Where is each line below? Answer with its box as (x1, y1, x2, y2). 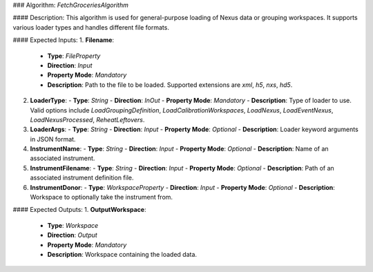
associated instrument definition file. (30, 173, 134, 182)
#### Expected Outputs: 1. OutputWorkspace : (12, 206, 146, 214)
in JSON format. (30, 135, 76, 143)
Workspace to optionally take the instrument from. (30, 193, 173, 202)
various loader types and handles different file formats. (12, 23, 169, 31)
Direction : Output (47, 231, 98, 240)
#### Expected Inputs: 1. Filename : (12, 36, 114, 44)
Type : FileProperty (47, 52, 101, 60)
